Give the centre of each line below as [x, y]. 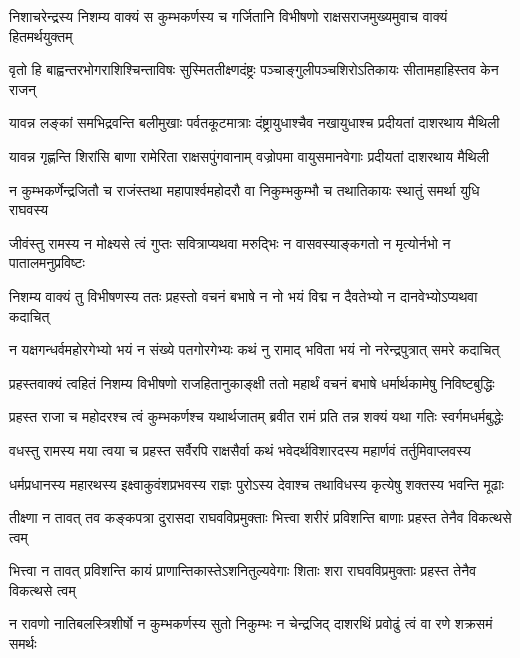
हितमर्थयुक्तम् [41, 35]
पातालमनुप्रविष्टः [47, 262]
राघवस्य [28, 209]
